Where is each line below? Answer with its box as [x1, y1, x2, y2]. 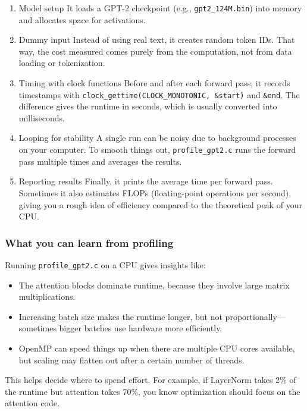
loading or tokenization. [18, 57, 105, 69]
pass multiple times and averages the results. [18, 155, 182, 167]
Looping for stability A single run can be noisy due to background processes [18, 131, 296, 144]
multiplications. [18, 290, 76, 303]
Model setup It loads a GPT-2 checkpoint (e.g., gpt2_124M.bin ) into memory [18, 2, 302, 14]
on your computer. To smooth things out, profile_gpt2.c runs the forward [18, 143, 296, 156]
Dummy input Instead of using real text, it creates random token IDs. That [18, 33, 295, 46]
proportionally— [225, 310, 286, 322]
